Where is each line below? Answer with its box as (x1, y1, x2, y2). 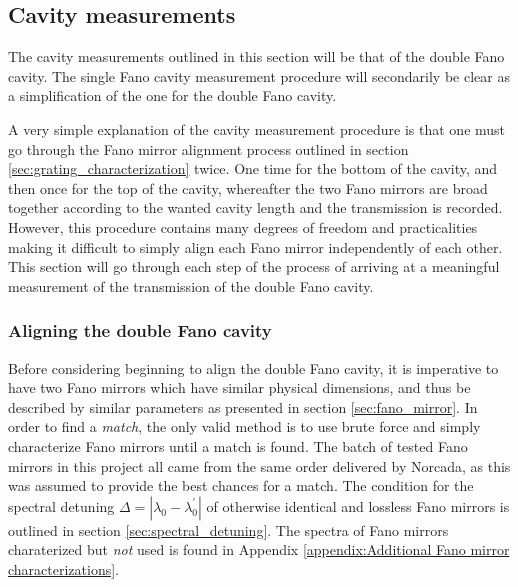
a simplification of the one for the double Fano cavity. (8, 85, 337, 106)
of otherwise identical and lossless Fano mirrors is (206, 495, 510, 516)
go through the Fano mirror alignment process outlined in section (8, 138, 409, 159)
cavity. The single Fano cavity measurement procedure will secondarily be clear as (8, 65, 510, 86)
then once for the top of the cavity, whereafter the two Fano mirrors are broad (8, 177, 488, 198)
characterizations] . (8, 558, 120, 579)
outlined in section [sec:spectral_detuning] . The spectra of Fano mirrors (8, 519, 449, 540)
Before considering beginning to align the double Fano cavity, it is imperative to (8, 357, 499, 378)
